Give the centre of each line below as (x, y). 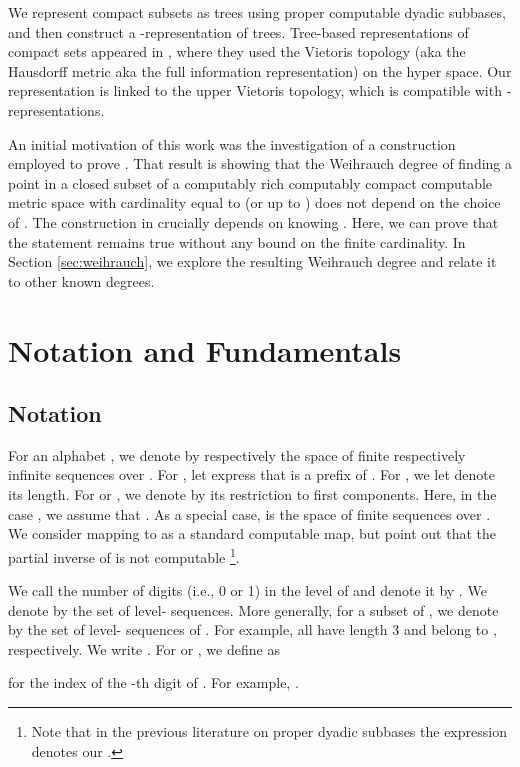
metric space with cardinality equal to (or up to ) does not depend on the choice (254, 202)
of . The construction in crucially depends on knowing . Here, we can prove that (253, 221)
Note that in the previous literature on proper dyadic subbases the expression (269, 731)
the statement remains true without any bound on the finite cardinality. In (237, 241)
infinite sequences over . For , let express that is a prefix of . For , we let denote (252, 474)
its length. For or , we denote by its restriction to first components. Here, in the (252, 494)
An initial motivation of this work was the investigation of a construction (232, 143)
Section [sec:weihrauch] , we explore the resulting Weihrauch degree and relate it (252, 261)
